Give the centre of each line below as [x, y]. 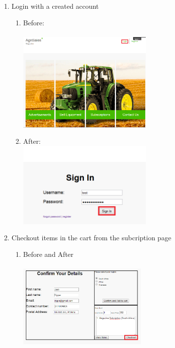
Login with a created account [55, 6]
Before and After [48, 254]
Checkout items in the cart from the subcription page [91, 238]
